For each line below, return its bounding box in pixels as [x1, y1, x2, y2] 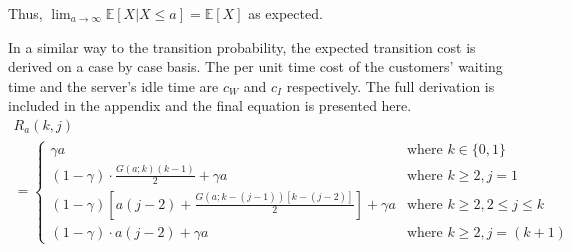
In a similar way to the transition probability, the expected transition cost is [8, 36, 476, 57]
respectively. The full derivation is [286, 75, 495, 96]
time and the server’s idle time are [8, 75, 219, 96]
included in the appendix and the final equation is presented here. [8, 95, 412, 116]
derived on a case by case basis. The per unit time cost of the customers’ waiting [8, 56, 503, 77]
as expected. [248, 3, 323, 23]
